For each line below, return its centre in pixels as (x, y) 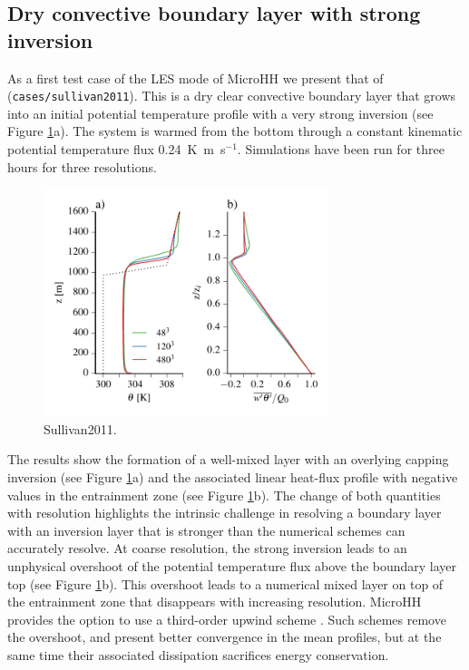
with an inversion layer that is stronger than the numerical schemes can (206, 530)
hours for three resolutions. (82, 166)
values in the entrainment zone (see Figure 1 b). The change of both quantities (224, 495)
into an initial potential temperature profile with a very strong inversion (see (220, 113)
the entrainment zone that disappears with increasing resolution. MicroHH (215, 602)
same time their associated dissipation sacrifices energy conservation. (198, 654)
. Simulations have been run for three (341, 149)
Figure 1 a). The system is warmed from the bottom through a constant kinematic (235, 131)
